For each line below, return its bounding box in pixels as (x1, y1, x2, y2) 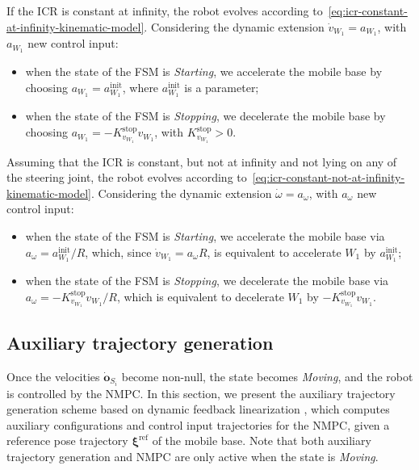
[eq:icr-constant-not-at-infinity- (252, 169, 405, 186)
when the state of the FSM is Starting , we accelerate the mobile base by (25, 63, 383, 80)
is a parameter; (184, 78, 259, 95)
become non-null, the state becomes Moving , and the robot (121, 367, 413, 384)
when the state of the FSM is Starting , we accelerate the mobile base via (25, 228, 385, 245)
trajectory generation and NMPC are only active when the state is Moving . (6, 448, 379, 465)
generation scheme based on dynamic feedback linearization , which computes (6, 401, 390, 418)
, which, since (85, 243, 152, 260)
